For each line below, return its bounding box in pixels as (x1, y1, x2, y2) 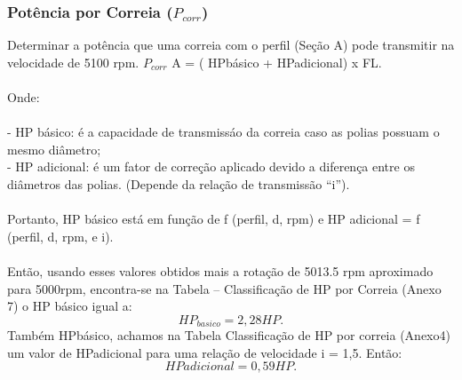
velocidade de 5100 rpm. (7, 52, 139, 71)
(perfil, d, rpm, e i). (7, 226, 114, 245)
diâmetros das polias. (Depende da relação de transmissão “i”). (7, 174, 350, 193)
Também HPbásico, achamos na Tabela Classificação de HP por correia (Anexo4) (7, 326, 450, 344)
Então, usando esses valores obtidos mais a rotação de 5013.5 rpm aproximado (7, 261, 434, 280)
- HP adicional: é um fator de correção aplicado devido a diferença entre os (7, 157, 415, 176)
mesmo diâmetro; (7, 139, 101, 158)
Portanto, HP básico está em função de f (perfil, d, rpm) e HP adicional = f (7, 210, 420, 228)
